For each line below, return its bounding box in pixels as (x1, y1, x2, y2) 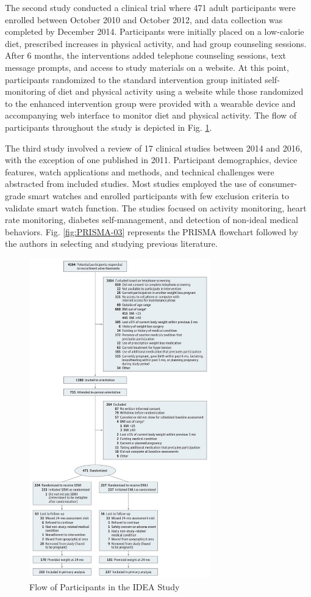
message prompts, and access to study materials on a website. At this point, (5, 60, 289, 73)
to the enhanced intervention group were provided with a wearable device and (5, 97, 296, 109)
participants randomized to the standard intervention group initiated (5, 73, 262, 86)
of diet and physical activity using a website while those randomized (48, 85, 304, 98)
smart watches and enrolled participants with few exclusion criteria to (28, 189, 290, 202)
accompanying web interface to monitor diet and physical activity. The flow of (5, 109, 297, 122)
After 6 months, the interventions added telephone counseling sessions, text (5, 49, 287, 62)
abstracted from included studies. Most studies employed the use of (5, 177, 257, 190)
